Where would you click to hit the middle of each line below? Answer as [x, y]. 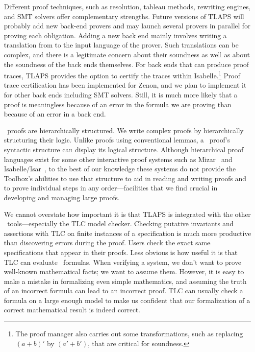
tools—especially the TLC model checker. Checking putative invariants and [120, 223]
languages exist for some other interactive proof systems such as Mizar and [118, 159]
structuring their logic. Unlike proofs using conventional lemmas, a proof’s [117, 140]
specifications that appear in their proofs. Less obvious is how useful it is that [121, 252]
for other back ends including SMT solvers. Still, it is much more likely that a [121, 94]
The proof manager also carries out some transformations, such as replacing [129, 334]
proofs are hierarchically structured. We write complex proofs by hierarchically [125, 130]
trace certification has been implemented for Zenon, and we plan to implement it [125, 85]
